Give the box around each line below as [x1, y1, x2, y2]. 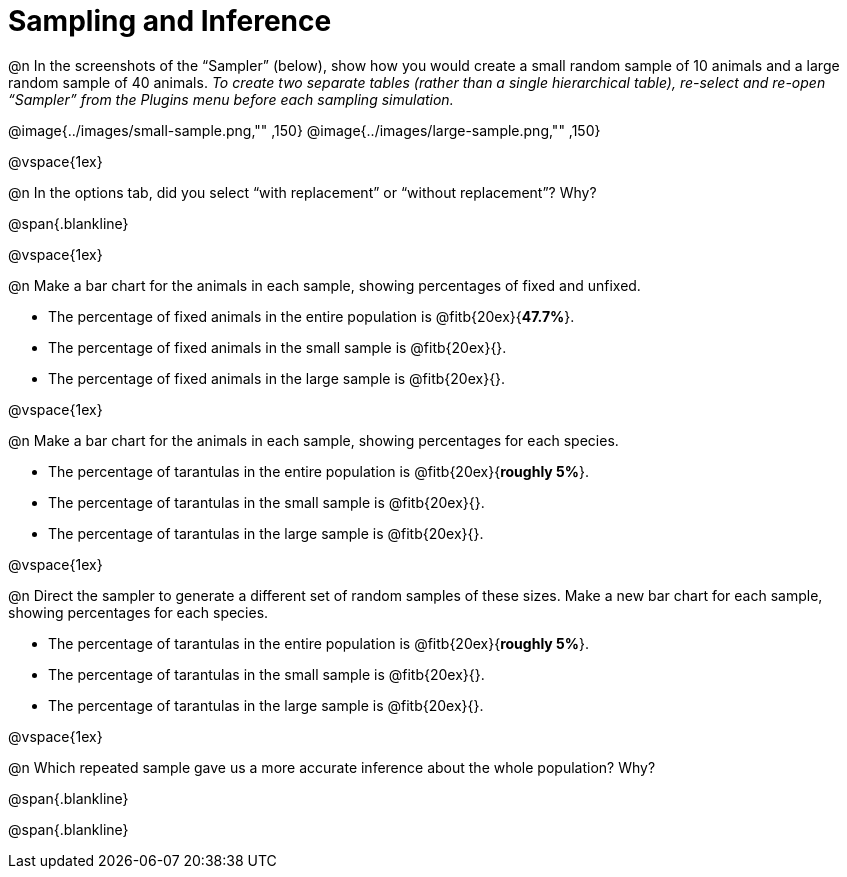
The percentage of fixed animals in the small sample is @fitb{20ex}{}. [48, 338, 507, 356]
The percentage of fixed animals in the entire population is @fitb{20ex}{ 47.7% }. [48, 307, 575, 325]
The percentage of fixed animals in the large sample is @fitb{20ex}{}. [48, 369, 506, 387]
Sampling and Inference [8, 4, 332, 38]
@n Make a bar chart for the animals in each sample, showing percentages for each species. [8, 431, 619, 449]
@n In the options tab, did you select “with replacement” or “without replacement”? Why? [8, 183, 597, 201]
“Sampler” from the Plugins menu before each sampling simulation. [8, 90, 454, 108]
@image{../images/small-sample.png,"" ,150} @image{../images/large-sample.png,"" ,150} [8, 121, 601, 139]
